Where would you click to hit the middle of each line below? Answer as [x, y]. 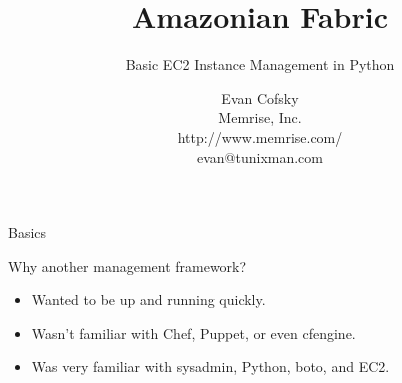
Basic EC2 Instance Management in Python [260, 64]
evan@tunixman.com [259, 156]
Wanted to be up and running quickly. [148, 299]
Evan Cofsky [260, 97]
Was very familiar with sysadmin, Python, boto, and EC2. [210, 366]
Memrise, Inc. [260, 117]
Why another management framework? [127, 265]
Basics [27, 232]
